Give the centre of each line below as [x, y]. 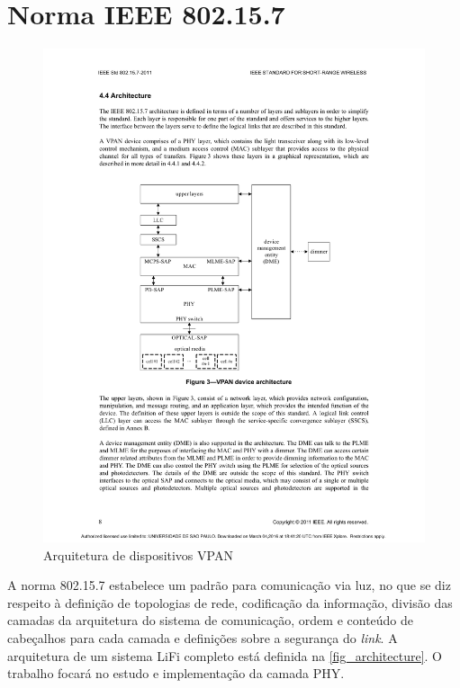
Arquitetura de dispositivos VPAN [138, 554]
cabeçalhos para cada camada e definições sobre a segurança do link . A [203, 637]
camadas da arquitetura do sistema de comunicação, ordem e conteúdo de [211, 620]
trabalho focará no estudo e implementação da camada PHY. [176, 673]
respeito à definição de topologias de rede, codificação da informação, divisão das [230, 602]
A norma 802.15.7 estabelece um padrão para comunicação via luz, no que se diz [229, 585]
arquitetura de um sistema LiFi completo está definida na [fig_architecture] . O [225, 655]
